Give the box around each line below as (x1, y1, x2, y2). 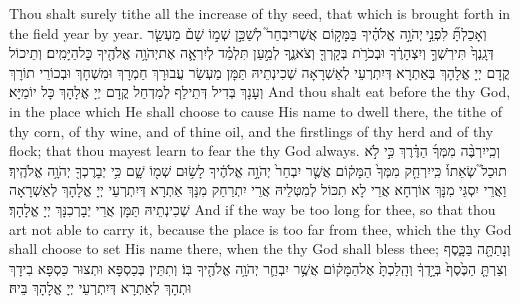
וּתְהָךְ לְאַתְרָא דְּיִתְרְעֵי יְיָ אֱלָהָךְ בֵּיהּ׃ (9, 277, 192, 298)
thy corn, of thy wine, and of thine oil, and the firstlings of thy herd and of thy (9, 120, 494, 141)
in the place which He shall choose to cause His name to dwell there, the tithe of (9, 100, 502, 121)
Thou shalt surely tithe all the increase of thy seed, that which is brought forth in (9, 3, 511, 23)
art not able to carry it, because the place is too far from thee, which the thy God (9, 218, 512, 239)
